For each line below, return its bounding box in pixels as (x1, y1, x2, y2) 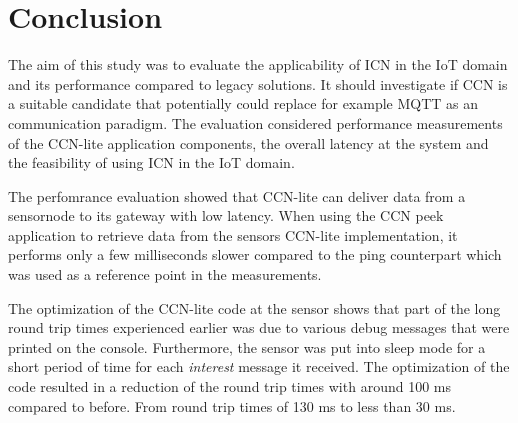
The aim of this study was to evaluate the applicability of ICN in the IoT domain (8, 54, 508, 75)
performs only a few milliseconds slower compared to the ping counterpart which (8, 244, 502, 265)
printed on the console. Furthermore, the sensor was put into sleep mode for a (8, 336, 486, 357)
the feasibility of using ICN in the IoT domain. (8, 152, 295, 173)
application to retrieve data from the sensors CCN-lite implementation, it (8, 224, 458, 245)
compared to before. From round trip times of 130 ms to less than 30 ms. (8, 395, 456, 416)
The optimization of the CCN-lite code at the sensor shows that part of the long (8, 297, 501, 318)
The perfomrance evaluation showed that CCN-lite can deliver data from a (8, 185, 466, 206)
